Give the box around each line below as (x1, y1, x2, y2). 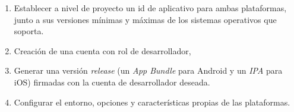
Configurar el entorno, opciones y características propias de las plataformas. (14, 95, 290, 108)
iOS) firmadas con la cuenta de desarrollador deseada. (14, 75, 210, 88)
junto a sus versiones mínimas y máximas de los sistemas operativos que (14, 13, 277, 25)
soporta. (14, 25, 44, 37)
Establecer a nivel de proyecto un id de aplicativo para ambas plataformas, (14, 2, 287, 14)
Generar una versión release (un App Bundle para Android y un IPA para (14, 64, 283, 77)
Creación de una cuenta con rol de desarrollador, (14, 44, 191, 57)
